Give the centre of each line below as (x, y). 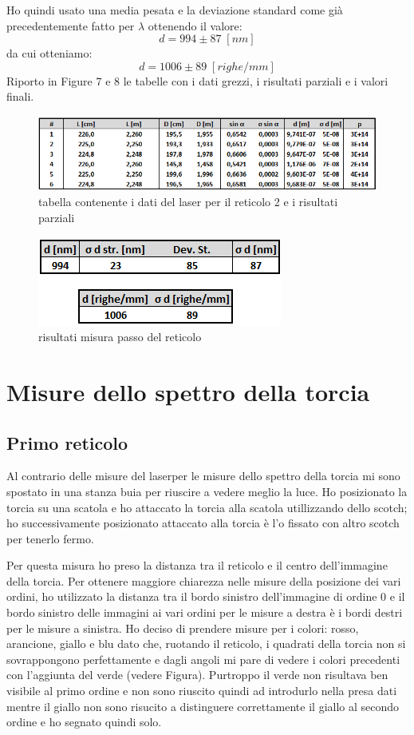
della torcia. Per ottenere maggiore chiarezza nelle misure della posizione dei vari (204, 580)
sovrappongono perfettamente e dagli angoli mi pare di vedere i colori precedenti (203, 659)
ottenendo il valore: (195, 25)
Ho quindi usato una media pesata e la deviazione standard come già (175, 10)
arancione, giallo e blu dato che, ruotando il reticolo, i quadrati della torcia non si (206, 644)
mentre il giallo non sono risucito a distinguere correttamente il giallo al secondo (203, 706)
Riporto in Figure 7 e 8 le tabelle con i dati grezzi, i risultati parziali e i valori (197, 80)
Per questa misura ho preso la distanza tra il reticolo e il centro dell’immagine (197, 565)
